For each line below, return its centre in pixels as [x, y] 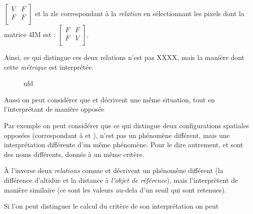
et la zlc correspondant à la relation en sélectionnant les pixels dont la [139, 13]
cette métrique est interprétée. [49, 67]
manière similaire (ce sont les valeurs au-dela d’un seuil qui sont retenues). [115, 189]
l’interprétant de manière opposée [54, 109]
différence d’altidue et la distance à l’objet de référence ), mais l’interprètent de [121, 180]
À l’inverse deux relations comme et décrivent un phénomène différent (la [114, 170]
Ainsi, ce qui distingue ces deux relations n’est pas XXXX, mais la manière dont [124, 57]
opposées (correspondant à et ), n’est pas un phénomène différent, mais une [117, 135]
